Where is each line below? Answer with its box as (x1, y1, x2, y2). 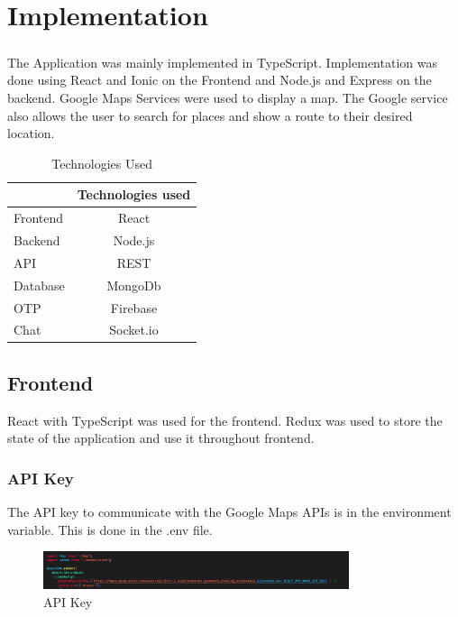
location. (7, 124, 55, 143)
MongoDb (106, 275, 161, 294)
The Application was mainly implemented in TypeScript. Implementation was (7, 52, 437, 71)
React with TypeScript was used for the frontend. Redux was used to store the (7, 410, 443, 429)
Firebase (110, 298, 158, 317)
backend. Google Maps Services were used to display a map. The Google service (7, 87, 448, 106)
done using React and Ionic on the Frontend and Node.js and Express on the (7, 70, 432, 89)
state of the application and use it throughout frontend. (7, 428, 315, 447)
